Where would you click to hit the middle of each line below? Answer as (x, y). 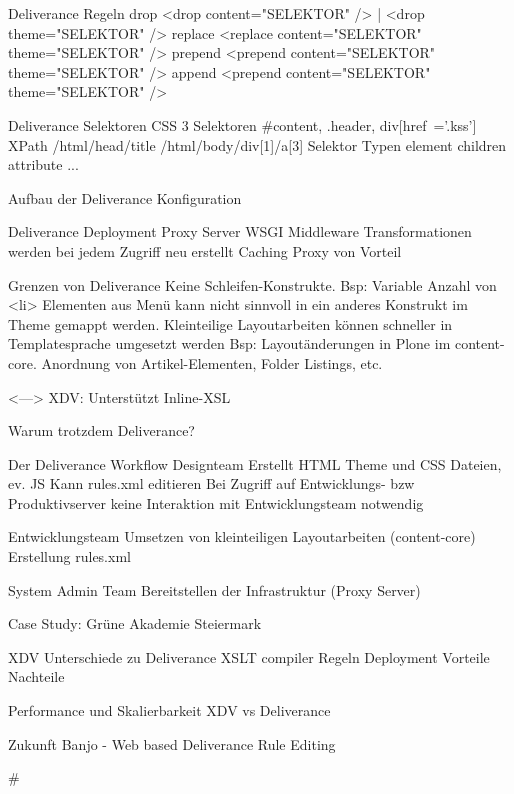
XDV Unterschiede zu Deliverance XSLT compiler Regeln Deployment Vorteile (249, 656)
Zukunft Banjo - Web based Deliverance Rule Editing (172, 743)
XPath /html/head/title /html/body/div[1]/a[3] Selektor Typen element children (257, 144)
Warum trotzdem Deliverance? (101, 430)
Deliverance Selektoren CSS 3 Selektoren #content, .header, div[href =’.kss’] (242, 124)
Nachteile (36, 676)
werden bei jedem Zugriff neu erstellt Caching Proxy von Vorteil (205, 250)
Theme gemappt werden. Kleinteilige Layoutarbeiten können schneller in (230, 323)
